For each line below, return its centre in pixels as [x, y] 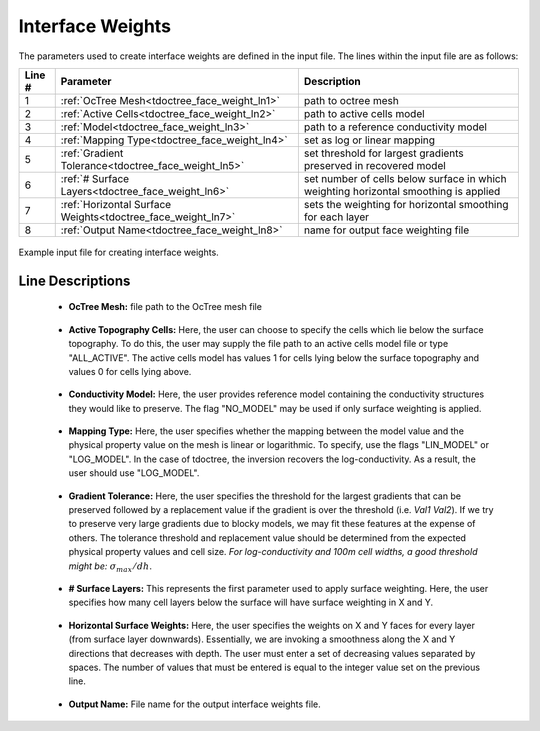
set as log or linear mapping [369, 140]
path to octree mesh [351, 100]
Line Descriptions [74, 280]
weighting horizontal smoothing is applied [402, 191]
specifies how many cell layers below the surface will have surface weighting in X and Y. [251, 602]
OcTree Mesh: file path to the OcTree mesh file [165, 307]
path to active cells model [364, 113]
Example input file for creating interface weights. [118, 252]
